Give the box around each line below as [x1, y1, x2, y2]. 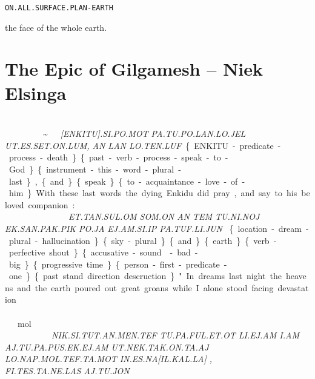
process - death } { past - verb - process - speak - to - [8, 151, 228, 163]
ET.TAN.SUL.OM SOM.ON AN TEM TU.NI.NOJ [68, 210, 260, 223]
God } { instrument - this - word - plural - [8, 162, 181, 175]
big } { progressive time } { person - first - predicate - [8, 257, 227, 270]
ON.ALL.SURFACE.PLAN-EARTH [5, 4, 113, 12]
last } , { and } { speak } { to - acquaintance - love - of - [8, 174, 245, 187]
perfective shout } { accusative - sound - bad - [8, 246, 198, 259]
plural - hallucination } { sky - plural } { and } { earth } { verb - [8, 234, 277, 246]
